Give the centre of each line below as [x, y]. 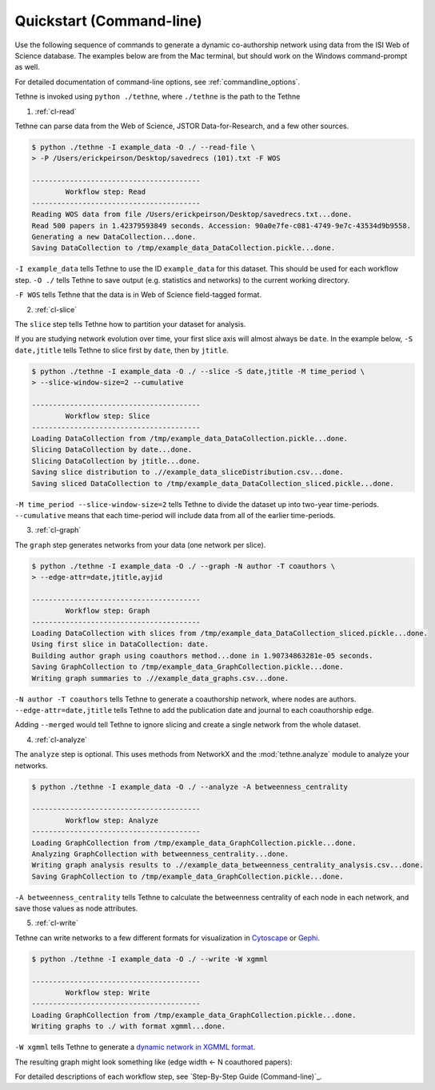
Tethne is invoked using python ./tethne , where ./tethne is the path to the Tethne [158, 97]
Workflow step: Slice [108, 416]
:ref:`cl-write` [57, 923]
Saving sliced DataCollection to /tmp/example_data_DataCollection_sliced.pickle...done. [213, 483]
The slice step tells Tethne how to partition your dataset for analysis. [130, 324]
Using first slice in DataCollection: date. [120, 644]
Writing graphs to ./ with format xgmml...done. [129, 1026]
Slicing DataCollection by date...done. [112, 450]
